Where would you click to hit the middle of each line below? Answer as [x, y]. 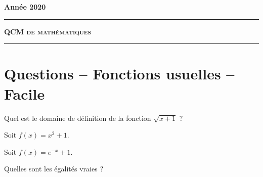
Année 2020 [25, 7]
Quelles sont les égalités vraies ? [54, 169]
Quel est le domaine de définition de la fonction [78, 118]
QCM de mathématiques [48, 31]
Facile [25, 93]
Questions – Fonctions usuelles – [119, 74]
